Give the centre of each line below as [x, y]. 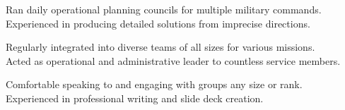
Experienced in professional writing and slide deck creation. [135, 98]
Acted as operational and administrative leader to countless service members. [173, 60]
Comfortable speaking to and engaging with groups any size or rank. [154, 84]
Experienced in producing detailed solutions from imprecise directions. [158, 23]
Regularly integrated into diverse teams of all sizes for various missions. [160, 47]
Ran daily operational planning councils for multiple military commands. [164, 9]
